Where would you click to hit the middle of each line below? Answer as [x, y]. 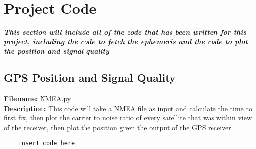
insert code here [46, 143]
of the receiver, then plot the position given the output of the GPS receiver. [119, 127]
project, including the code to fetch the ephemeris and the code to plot [126, 41]
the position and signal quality [57, 51]
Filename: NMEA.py [38, 98]
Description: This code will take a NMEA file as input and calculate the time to [128, 108]
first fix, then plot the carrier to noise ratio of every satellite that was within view [128, 118]
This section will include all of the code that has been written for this [125, 32]
